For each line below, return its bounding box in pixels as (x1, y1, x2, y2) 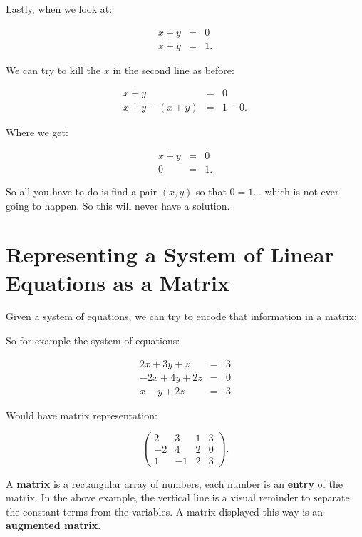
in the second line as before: (113, 62, 234, 77)
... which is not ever (253, 183, 339, 198)
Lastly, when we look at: (6, 1, 113, 16)
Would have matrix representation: (6, 407, 157, 422)
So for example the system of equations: (6, 333, 180, 348)
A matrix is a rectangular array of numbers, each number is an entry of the (6, 476, 343, 491)
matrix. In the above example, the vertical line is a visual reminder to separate (6, 490, 350, 505)
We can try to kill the (6, 62, 101, 77)
